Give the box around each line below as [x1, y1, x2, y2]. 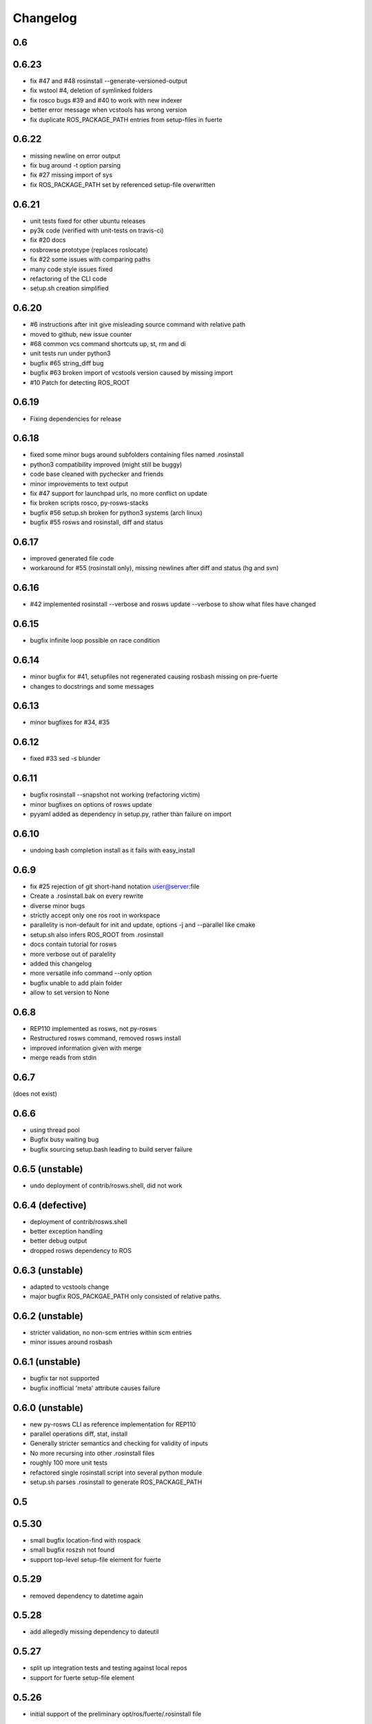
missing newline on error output [30, 152, 121, 160]
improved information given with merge [30, 1043, 142, 1052]
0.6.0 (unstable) [12, 1402, 84, 1414]
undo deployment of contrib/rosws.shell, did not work [30, 1181, 183, 1190]
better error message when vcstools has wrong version [30, 106, 187, 114]
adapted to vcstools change [30, 1283, 110, 1291]
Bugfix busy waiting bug [30, 1135, 99, 1144]
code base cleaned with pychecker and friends [30, 470, 164, 479]
